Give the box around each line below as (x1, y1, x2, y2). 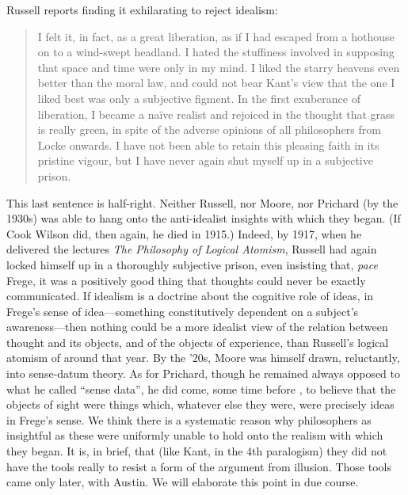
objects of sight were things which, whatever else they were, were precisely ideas (6, 396, 395, 413)
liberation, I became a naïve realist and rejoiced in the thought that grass (37, 105, 395, 122)
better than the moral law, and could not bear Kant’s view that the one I (37, 74, 395, 91)
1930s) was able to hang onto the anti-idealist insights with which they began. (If (6, 210, 401, 227)
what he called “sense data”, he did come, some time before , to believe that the (6, 380, 396, 397)
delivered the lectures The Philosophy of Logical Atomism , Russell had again (6, 241, 377, 257)
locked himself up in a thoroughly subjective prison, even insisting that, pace (6, 256, 378, 272)
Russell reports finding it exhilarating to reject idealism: (6, 2, 278, 17)
